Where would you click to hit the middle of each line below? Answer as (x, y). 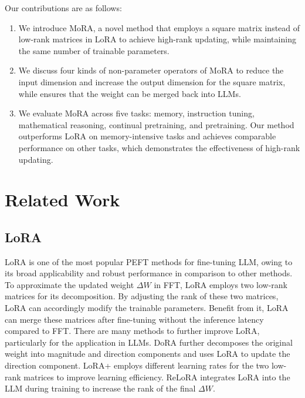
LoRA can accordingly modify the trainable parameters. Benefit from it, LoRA (147, 308)
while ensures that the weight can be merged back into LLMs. (130, 93)
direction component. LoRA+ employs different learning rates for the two (137, 365)
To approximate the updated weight (70, 284)
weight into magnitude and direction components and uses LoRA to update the (148, 354)
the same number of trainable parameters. (94, 50)
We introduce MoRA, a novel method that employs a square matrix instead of (159, 27)
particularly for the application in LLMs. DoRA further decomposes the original (149, 342)
